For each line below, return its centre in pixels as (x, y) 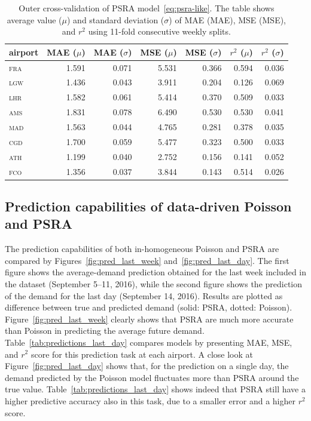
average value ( (34, 19)
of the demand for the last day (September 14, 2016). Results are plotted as (144, 295)
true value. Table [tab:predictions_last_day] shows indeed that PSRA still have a (155, 389)
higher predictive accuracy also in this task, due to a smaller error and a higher (150, 400)
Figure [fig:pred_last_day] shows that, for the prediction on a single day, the (147, 366)
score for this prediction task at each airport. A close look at (142, 354)
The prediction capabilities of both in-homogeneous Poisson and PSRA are (142, 249)
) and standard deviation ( (116, 19)
